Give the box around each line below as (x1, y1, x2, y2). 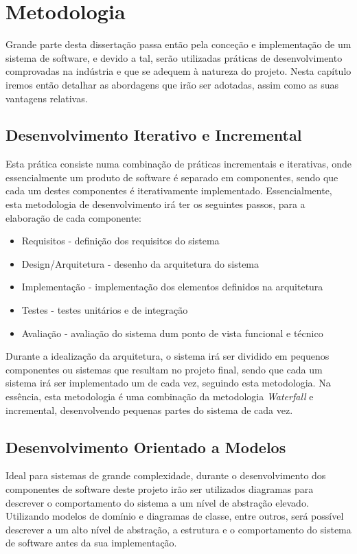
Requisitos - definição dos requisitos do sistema (21, 233, 220, 248)
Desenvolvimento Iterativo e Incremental (5, 124, 302, 146)
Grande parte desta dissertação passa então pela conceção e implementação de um (5, 37, 352, 51)
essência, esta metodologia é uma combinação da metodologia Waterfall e (5, 389, 314, 404)
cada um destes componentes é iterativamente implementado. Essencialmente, (5, 183, 332, 198)
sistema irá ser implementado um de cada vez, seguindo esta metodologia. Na (5, 376, 331, 390)
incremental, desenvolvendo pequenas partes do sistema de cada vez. (5, 402, 293, 417)
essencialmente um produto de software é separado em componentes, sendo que (5, 170, 338, 184)
